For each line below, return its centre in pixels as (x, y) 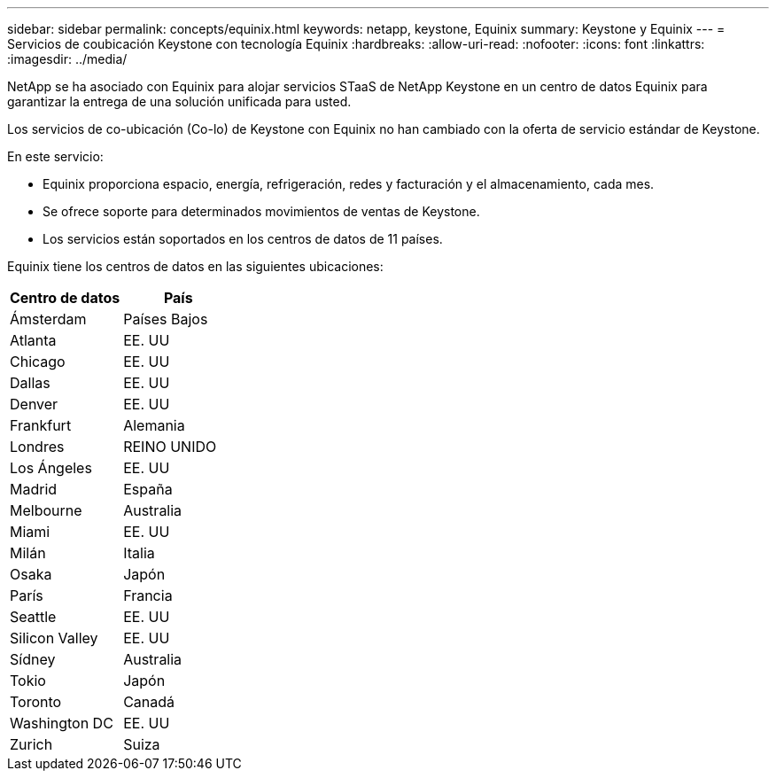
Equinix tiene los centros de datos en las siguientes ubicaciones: (195, 266)
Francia (148, 595)
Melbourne (46, 510)
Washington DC (62, 723)
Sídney (33, 659)
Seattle (33, 617)
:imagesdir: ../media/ (67, 59)
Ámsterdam (48, 319)
